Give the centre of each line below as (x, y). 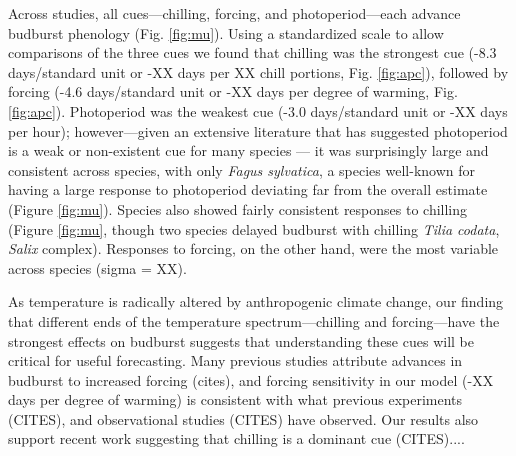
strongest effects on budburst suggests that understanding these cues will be (241, 340)
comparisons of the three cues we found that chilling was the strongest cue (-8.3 (252, 52)
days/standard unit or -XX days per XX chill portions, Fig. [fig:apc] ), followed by (258, 71)
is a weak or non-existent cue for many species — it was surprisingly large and (248, 150)
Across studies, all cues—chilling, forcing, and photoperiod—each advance (234, 13)
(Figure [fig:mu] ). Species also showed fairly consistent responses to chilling (238, 208)
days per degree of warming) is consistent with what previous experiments (235, 399)
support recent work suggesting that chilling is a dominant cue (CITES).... (236, 438)
